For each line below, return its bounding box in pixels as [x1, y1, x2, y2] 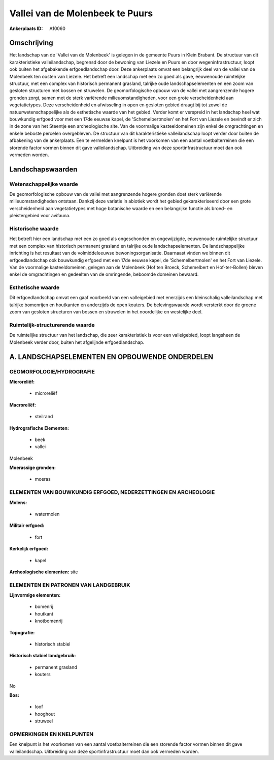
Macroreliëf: [9, 402, 37, 408]
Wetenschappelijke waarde [9, 181, 78, 188]
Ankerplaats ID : [9, 25, 43, 32]
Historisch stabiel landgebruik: [9, 653, 76, 659]
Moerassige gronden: [9, 464, 56, 471]
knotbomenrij [35, 618, 63, 624]
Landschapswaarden [9, 165, 78, 173]
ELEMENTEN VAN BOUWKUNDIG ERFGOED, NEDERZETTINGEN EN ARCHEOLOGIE [9, 489, 215, 496]
